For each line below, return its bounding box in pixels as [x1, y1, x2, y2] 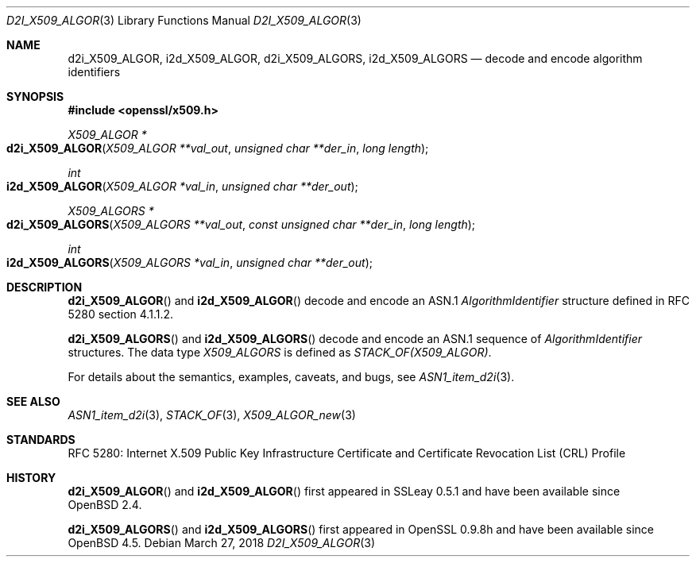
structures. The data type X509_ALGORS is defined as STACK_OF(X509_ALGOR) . [68, 345, 492, 359]
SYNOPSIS [6, 90, 64, 103]
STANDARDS [6, 433, 75, 446]
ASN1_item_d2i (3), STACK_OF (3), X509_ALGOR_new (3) [68, 408, 356, 422]
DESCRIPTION [6, 280, 83, 294]
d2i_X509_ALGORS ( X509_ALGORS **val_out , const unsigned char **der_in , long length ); [6, 218, 476, 231]
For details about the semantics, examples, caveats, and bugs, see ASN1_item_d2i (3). [68, 370, 515, 384]
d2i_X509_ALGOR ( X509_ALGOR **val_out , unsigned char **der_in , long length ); [6, 141, 429, 155]
